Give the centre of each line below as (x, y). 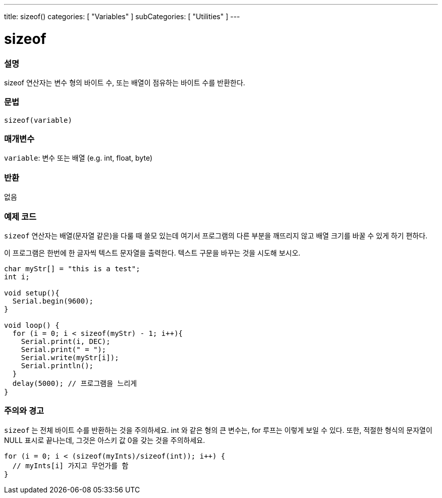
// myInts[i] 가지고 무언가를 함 (70, 465)
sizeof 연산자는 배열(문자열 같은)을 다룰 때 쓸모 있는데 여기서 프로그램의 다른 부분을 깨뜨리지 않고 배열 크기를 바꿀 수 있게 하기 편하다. (216, 235)
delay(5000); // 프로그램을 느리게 (75, 383)
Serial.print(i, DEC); (66, 341)
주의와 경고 (24, 411)
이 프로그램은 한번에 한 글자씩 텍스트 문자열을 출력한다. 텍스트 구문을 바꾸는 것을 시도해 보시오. (152, 253)
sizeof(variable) (38, 120)
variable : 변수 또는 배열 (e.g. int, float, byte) (78, 158)
